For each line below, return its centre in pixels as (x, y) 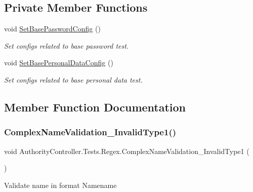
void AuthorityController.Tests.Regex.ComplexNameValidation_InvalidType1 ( (127, 151)
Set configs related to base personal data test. (73, 79)
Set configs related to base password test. (67, 45)
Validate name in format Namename (60, 185)
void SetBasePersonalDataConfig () (59, 63)
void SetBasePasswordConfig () (52, 29)
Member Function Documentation (95, 107)
